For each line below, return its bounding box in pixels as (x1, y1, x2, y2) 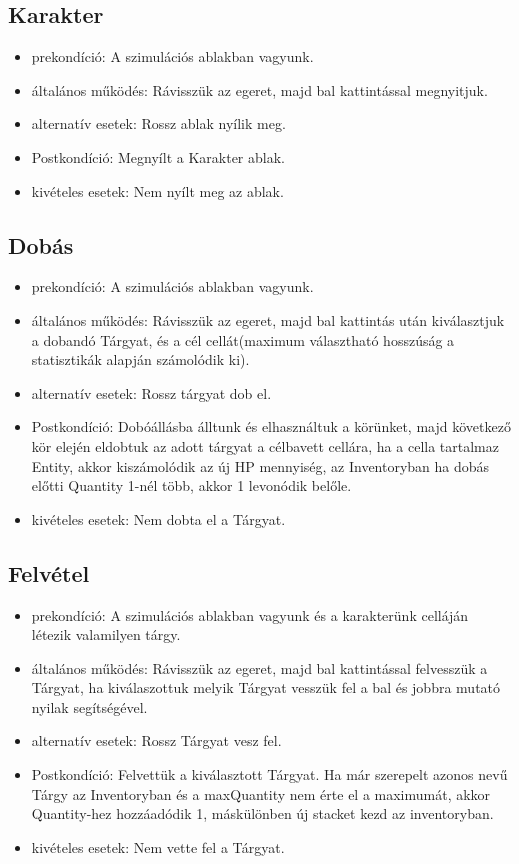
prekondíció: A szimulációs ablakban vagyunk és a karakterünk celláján (31, 604, 469, 625)
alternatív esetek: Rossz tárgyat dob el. (31, 382, 272, 403)
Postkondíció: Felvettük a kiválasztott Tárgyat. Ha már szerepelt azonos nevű (31, 764, 508, 785)
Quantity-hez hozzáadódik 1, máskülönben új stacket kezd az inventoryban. (31, 803, 494, 824)
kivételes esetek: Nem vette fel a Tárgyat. (31, 836, 285, 857)
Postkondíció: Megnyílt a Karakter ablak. (31, 146, 285, 167)
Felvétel (8, 557, 90, 588)
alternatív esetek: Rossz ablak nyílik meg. (31, 113, 286, 134)
